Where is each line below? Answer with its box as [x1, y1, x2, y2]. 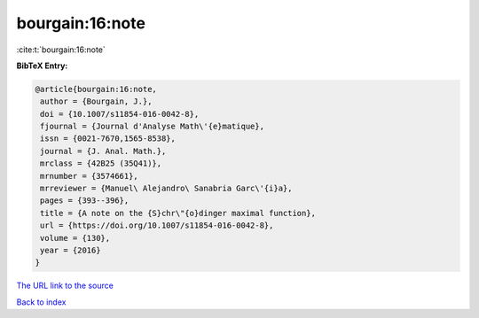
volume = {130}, [40, 233, 111, 243]
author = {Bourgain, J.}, [40, 97, 153, 106]
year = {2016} [40, 245, 101, 255]
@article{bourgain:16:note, [35, 84, 157, 94]
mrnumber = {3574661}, [40, 171, 139, 181]
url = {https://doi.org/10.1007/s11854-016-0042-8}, [40, 221, 274, 230]
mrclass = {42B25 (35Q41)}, [40, 159, 162, 168]
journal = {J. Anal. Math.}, [40, 146, 167, 156]
